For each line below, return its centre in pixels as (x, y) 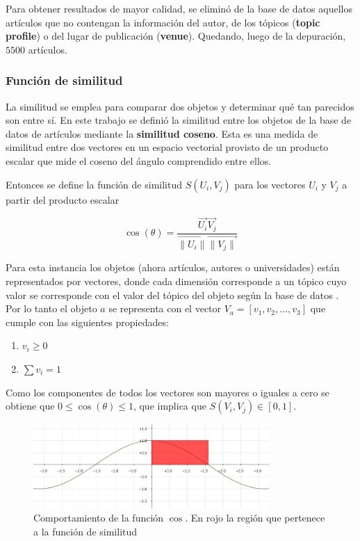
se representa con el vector (165, 308)
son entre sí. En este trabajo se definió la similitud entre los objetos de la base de (179, 120)
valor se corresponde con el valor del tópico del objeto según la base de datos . (172, 294)
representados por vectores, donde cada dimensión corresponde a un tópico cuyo (176, 281)
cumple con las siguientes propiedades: (87, 322)
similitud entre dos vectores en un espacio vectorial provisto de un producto (167, 147)
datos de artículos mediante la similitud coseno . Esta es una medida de (162, 133)
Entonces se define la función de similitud (94, 184)
